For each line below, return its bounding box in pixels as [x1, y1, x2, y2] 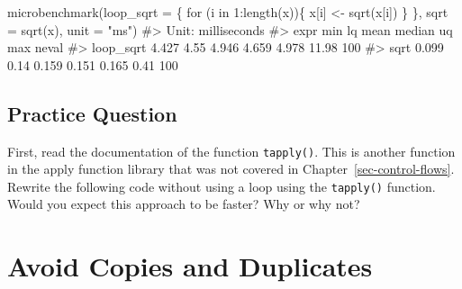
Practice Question [7, 99, 177, 127]
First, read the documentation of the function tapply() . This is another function [7, 141, 456, 160]
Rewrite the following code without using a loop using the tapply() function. [7, 176, 436, 195]
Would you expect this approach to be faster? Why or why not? [7, 194, 360, 213]
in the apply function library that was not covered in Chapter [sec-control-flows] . [7, 159, 455, 178]
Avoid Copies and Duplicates [7, 248, 373, 284]
